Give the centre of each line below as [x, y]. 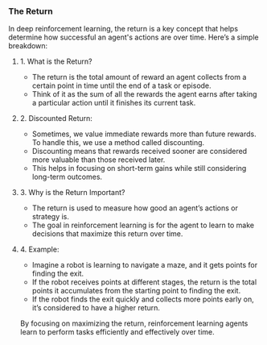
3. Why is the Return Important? [72, 193]
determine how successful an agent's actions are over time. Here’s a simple [133, 37]
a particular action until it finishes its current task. [114, 103]
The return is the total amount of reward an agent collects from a [139, 77]
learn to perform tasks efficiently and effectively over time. [117, 332]
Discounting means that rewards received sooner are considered [140, 152]
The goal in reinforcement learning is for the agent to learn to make [143, 225]
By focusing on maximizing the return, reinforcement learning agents [134, 323]
